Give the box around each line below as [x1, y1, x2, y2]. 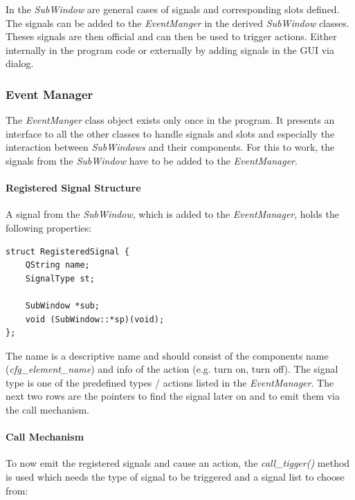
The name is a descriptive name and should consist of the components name [6, 348, 329, 362]
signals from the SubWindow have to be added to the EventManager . [6, 153, 298, 167]
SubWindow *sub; [25, 300, 100, 311]
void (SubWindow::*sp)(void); [25, 314, 165, 324]
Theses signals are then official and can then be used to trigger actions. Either [6, 29, 337, 44]
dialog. [6, 56, 34, 71]
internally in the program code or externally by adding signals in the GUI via [6, 42, 334, 57]
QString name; [25, 260, 90, 270]
